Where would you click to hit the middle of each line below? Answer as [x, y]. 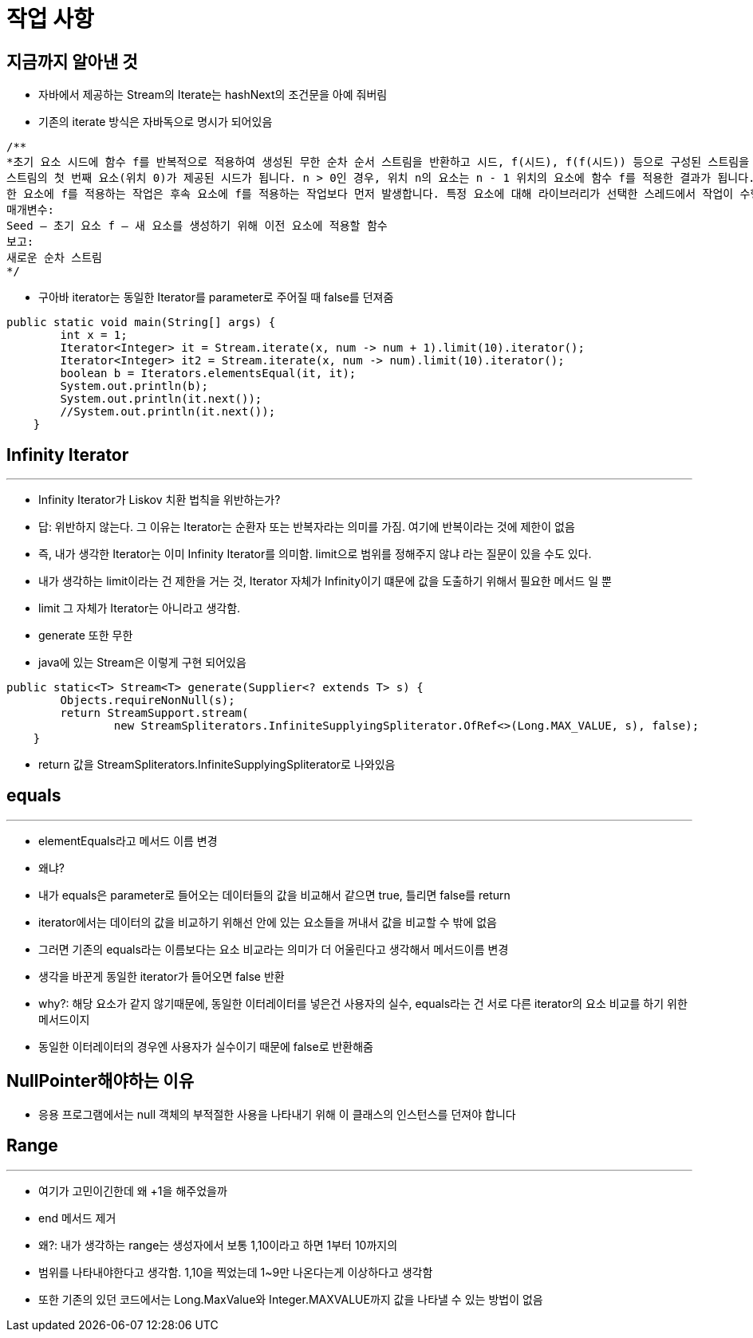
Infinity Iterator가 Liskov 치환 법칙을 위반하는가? [160, 500]
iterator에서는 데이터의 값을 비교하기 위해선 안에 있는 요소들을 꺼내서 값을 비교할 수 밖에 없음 [268, 922]
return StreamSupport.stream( [154, 713]
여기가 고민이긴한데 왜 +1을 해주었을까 [133, 1190]
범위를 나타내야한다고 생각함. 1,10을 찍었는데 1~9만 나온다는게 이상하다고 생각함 [236, 1272]
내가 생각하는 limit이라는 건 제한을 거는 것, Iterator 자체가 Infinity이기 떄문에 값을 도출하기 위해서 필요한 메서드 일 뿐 [325, 581]
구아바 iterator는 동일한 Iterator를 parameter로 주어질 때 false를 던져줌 [216, 297]
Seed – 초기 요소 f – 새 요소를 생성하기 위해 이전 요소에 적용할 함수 [197, 226]
